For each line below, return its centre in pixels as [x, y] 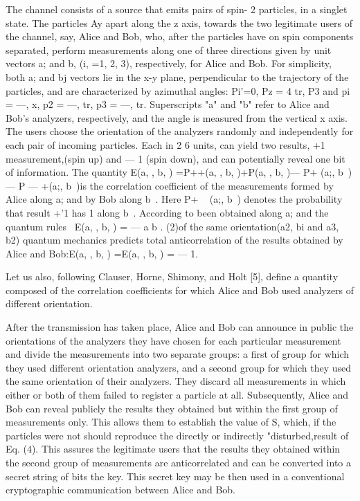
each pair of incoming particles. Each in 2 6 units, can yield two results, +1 [165, 144]
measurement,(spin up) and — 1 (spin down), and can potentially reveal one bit [175, 158]
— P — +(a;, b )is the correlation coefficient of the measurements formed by [170, 185]
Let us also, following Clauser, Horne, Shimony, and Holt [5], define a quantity [172, 276]
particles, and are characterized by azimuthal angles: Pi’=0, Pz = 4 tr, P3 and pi [178, 90]
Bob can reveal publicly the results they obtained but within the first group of [172, 408]
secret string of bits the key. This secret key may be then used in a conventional [175, 476]
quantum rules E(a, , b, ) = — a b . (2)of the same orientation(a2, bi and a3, [172, 226]
